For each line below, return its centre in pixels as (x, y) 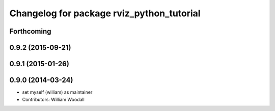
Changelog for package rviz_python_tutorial (105, 13)
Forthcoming (30, 31)
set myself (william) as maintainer (57, 92)
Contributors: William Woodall (53, 99)
